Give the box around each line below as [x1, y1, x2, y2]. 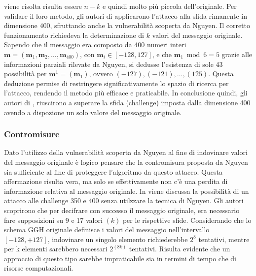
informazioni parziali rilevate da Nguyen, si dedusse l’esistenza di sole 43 [4, 59, 223, 69]
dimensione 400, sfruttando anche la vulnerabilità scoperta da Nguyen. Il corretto [4, 20, 251, 31]
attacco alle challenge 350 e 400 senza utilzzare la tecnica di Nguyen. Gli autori [4, 195, 244, 206]
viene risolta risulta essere [4, 1, 82, 11]
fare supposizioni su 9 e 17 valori [4, 215, 103, 225]
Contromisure [4, 128, 60, 140]
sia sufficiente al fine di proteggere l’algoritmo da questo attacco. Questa [4, 166, 222, 177]
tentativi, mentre [198, 234, 250, 244]
